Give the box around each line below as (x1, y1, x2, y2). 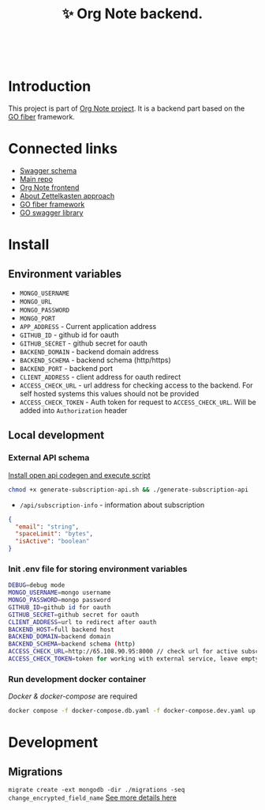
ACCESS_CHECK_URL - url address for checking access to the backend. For (19, 380, 254, 390)
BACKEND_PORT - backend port (19, 364, 113, 373)
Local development (8, 429, 105, 442)
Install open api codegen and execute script (8, 470, 151, 479)
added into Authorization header (19, 406, 128, 415)
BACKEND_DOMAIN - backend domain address (19, 347, 159, 357)
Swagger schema (19, 166, 77, 176)
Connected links (8, 140, 118, 158)
